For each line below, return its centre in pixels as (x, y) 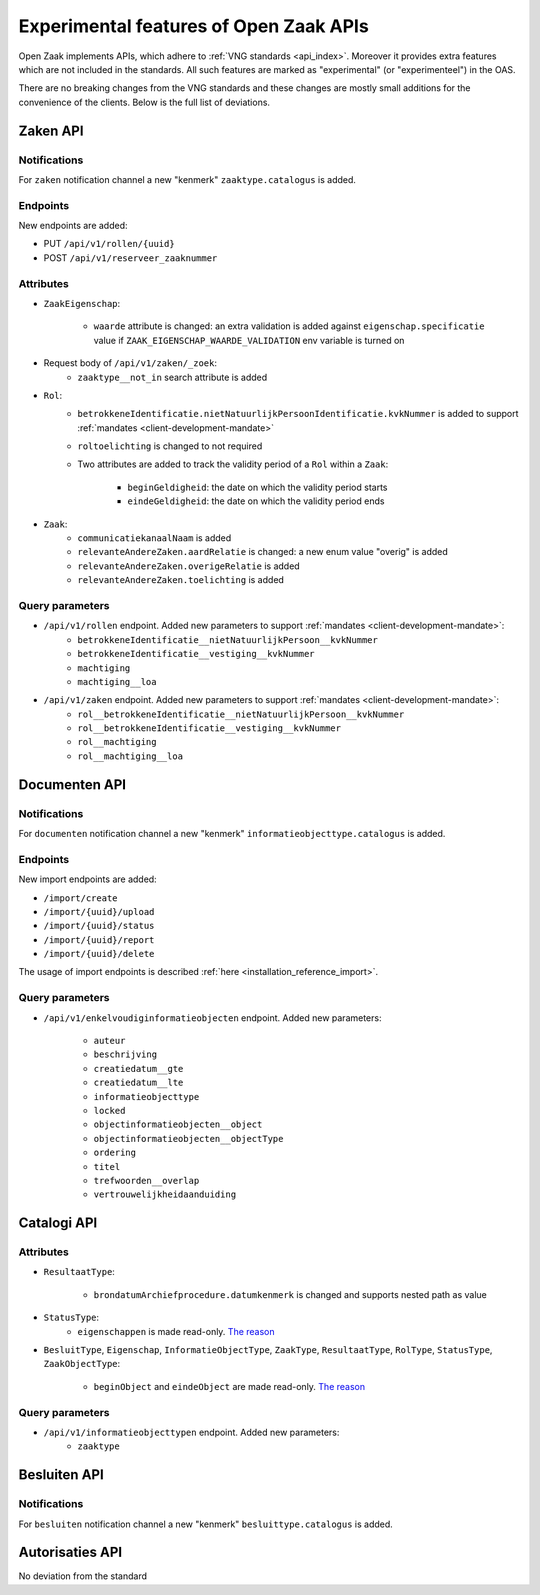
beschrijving (125, 1054)
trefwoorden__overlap (146, 1180)
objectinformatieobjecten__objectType (188, 1138)
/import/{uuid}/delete (99, 954)
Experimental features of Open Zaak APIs (193, 26)
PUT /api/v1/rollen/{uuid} (109, 244)
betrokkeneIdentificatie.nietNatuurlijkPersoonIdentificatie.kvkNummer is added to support (298, 414)
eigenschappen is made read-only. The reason (176, 1331)
